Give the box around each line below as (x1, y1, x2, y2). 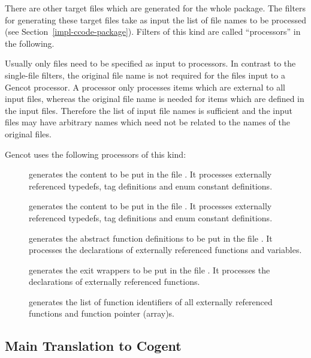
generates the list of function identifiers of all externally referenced (29, 295, 273, 308)
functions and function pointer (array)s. (29, 307, 174, 320)
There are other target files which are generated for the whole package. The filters (5, 2, 306, 14)
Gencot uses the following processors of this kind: (5, 148, 186, 160)
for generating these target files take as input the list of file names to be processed (5, 13, 307, 26)
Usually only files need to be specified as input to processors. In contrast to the (5, 57, 296, 70)
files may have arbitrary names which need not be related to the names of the (5, 116, 290, 128)
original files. (5, 127, 52, 140)
